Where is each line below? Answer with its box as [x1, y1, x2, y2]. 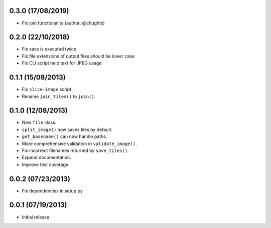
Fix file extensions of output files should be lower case [22, 53, 135, 59]
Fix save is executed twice [22, 46, 77, 52]
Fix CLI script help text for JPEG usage [22, 60, 102, 66]
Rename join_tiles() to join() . [22, 93, 95, 99]
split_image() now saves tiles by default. [22, 126, 113, 132]
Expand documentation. [22, 154, 71, 160]
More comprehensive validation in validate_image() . [22, 140, 137, 146]
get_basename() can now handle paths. [22, 133, 107, 139]
